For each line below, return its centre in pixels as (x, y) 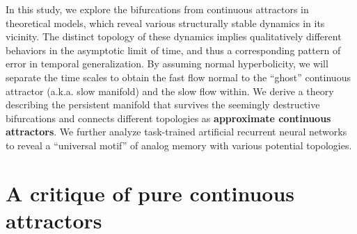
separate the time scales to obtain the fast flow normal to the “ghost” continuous (178, 77)
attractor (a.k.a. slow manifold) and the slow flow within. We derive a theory (170, 91)
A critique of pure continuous (150, 193)
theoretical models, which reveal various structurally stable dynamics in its (165, 23)
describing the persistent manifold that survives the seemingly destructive (163, 105)
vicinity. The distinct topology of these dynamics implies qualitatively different (174, 36)
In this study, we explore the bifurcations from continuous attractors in (157, 9)
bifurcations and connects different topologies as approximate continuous (168, 118)
